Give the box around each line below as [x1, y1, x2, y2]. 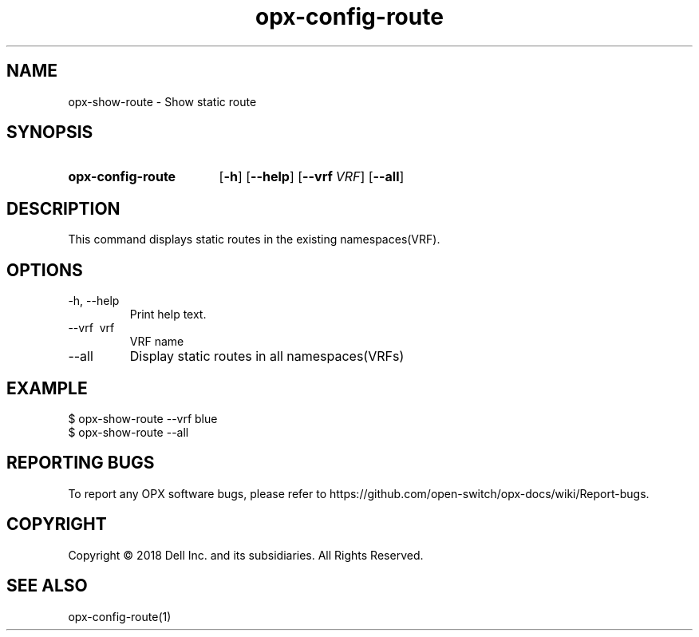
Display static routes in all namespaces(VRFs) [129, 348, 405, 365]
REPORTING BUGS [6, 453, 155, 473]
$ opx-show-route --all [68, 425, 189, 439]
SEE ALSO [6, 576, 88, 596]
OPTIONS [6, 259, 83, 280]
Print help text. [129, 307, 207, 322]
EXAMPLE [6, 378, 88, 398]
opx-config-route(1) [68, 609, 172, 623]
